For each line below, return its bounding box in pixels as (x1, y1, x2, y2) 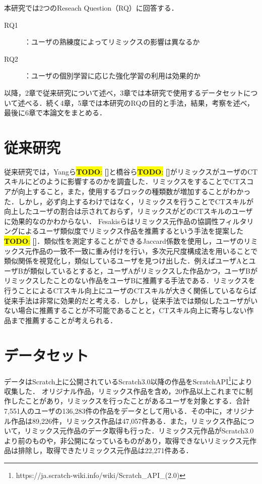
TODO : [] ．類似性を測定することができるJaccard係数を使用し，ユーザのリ (4, 236, 251, 246)
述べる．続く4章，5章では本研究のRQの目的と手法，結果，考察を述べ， (18, 97, 254, 108)
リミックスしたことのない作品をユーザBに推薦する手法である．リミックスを (4, 275, 255, 286)
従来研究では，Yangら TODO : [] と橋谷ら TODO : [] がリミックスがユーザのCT (4, 166, 258, 177)
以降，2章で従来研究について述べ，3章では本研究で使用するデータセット (4, 87, 244, 98)
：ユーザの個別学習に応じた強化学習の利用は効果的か (24, 70, 201, 81)
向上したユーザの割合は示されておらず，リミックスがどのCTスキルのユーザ (4, 206, 253, 216)
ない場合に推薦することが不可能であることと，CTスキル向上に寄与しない (4, 305, 247, 316)
